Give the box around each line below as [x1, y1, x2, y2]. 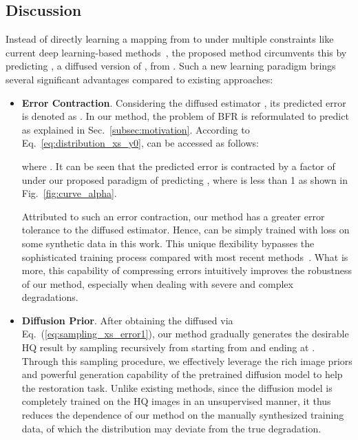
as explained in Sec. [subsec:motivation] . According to [21, 122, 250, 136]
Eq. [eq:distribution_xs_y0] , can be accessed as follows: [21, 136, 259, 150]
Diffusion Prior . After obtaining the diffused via [21, 313, 233, 327]
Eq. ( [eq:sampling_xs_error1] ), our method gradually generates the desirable [21, 326, 349, 341]
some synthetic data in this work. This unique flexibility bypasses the [21, 235, 315, 250]
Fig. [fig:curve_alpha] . [21, 186, 117, 200]
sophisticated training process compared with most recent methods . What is [21, 249, 348, 264]
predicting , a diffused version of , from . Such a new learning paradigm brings [6, 59, 336, 73]
